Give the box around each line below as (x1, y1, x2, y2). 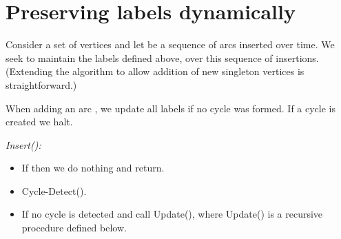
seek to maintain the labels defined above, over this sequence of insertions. (6, 50, 319, 65)
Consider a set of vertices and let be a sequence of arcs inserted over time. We (6, 37, 335, 52)
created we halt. (6, 114, 73, 129)
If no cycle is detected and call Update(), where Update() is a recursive (21, 207, 323, 221)
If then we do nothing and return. (21, 160, 165, 175)
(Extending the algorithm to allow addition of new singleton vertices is (6, 64, 304, 79)
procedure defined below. (21, 220, 127, 235)
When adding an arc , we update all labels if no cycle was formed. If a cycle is (6, 101, 335, 115)
